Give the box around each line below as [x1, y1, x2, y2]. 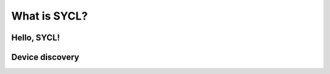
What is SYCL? [11, 9, 88, 23]
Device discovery [11, 52, 79, 62]
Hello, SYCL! [11, 32, 61, 43]
